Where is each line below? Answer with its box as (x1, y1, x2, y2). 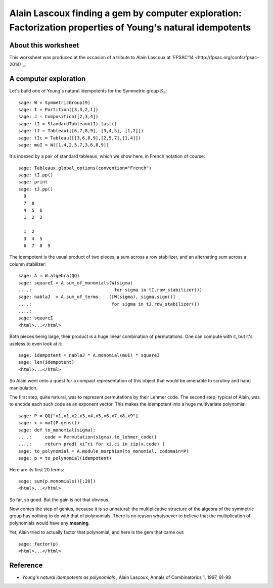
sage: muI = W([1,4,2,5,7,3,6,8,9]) (18, 142, 109, 148)
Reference (9, 561, 43, 569)
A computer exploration (9, 75, 86, 83)
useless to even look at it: (9, 340, 63, 347)
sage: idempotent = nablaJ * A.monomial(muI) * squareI (18, 353, 160, 358)
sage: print (18, 179, 48, 185)
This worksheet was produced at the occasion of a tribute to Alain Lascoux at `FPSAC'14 (9, 54, 194, 60)
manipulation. (9, 384, 38, 391)
